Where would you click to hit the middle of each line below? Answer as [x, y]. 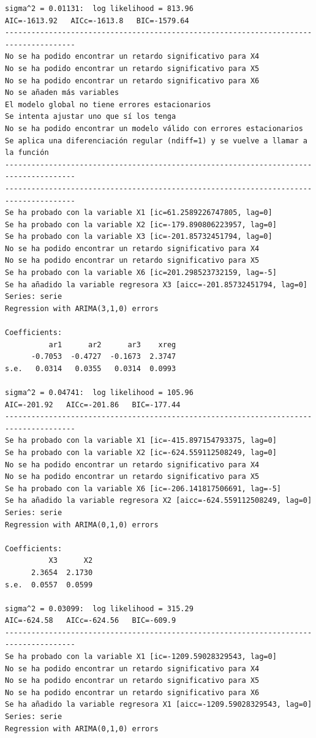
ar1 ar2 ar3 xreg [112, 345]
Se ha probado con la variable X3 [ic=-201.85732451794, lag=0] [139, 237]
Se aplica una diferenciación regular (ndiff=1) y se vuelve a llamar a [156, 141]
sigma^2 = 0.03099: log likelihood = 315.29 [99, 608]
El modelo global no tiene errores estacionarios [108, 104]
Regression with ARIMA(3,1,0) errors [82, 308]
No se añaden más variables [62, 93]
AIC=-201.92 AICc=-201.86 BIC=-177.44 [93, 405]
